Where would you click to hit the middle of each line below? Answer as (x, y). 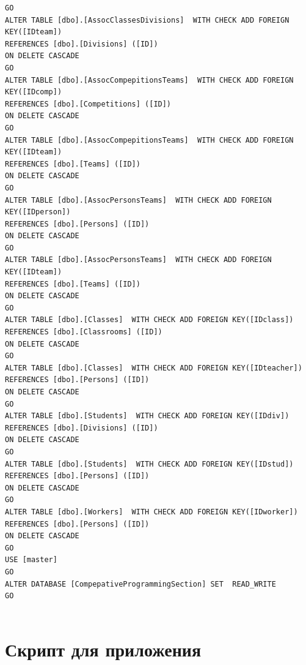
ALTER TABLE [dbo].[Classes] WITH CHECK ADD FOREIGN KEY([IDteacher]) (154, 368)
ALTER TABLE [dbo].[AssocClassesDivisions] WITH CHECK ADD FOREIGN (147, 20)
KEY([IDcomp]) (34, 92)
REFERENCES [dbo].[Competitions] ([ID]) (88, 104)
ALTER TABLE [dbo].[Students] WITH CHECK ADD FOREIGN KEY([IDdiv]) (147, 416)
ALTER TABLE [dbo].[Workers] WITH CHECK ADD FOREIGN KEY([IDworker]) (151, 512)
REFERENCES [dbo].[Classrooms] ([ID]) (84, 332)
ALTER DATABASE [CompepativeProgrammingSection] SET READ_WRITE (140, 584)
